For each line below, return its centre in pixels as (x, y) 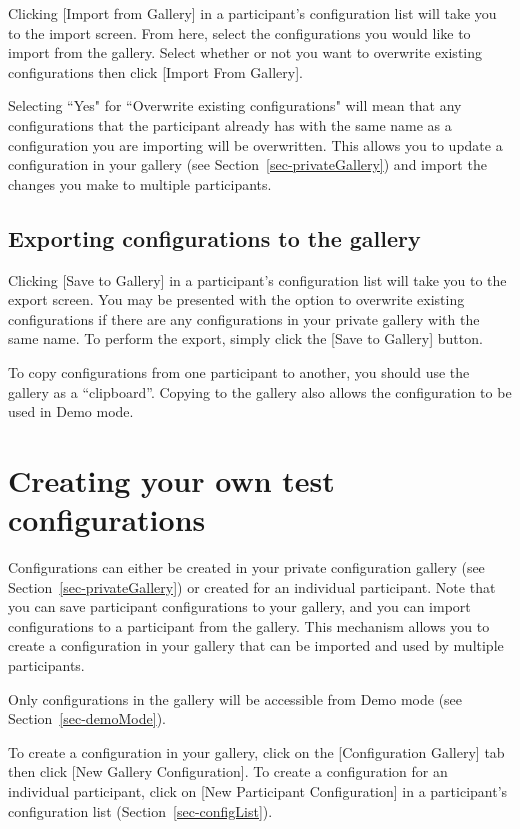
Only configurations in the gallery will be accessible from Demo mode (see (235, 698)
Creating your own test (171, 479)
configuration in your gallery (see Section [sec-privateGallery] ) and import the (247, 164)
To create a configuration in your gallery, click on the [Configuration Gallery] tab (256, 751)
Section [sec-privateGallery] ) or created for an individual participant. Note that (252, 586)
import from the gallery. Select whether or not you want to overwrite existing (245, 52)
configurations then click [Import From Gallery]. (155, 71)
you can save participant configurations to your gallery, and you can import (239, 606)
